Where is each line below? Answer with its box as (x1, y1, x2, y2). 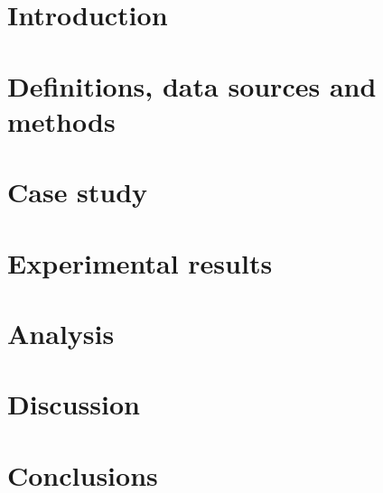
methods (7, 102, 116, 139)
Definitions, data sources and (7, 67, 377, 104)
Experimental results (7, 244, 273, 281)
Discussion (7, 386, 140, 423)
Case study (7, 173, 148, 210)
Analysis (7, 314, 115, 351)
